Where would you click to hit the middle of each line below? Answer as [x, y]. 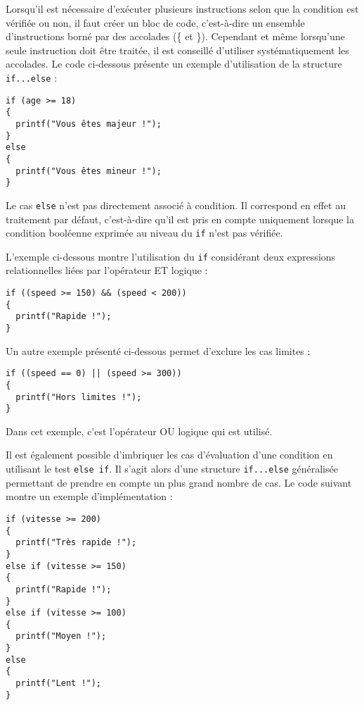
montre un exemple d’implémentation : [89, 496]
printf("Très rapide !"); [76, 543]
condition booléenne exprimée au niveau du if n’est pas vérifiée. [144, 233]
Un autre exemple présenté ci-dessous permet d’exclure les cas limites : [158, 350]
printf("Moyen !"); [61, 636]
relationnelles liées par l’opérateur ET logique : [107, 270]
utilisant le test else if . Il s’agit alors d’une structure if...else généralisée [172, 469]
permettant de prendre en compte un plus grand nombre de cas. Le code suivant [179, 482]
